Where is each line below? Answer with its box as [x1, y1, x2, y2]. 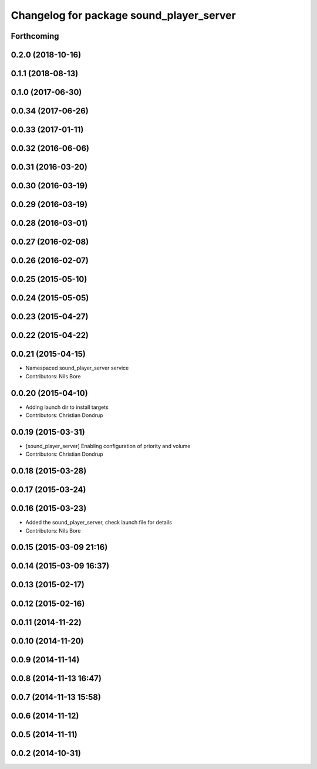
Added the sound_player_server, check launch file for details [25, 519, 173, 526]
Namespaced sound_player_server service [25, 364, 129, 372]
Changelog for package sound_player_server [11, 9, 236, 22]
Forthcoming [11, 31, 59, 41]
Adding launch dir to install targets [25, 404, 109, 411]
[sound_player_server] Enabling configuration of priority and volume [25, 442, 191, 449]
